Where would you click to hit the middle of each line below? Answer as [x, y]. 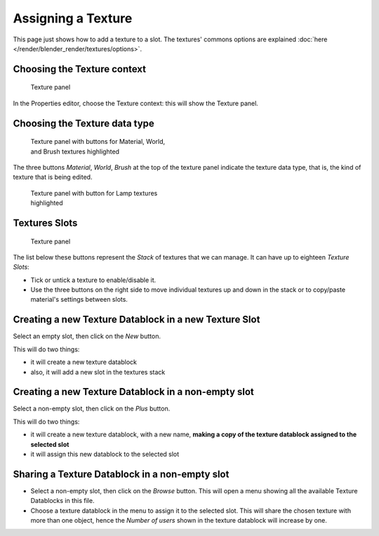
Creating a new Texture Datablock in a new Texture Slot [137, 320]
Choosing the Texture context [80, 69]
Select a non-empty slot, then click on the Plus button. [92, 409]
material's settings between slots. [79, 300]
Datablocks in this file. [62, 501]
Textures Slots [45, 223]
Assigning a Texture [73, 18]
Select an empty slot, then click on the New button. [87, 336]
